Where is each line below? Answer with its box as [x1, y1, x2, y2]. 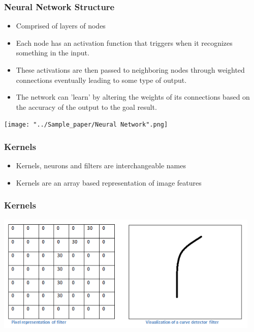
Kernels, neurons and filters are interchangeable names [16, 160, 186, 171]
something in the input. [16, 47, 89, 58]
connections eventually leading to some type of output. [16, 74, 187, 85]
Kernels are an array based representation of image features [16, 177, 202, 188]
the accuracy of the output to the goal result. [16, 101, 157, 112]
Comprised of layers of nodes [16, 20, 106, 31]
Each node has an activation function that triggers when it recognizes [16, 37, 233, 48]
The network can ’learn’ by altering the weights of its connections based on [16, 92, 250, 102]
